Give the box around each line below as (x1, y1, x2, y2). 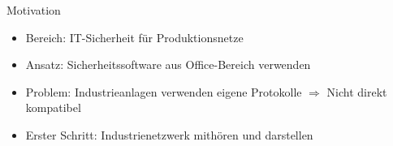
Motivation (6, 2, 61, 18)
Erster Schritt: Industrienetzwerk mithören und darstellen (25, 126, 313, 143)
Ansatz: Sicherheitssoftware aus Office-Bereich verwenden (25, 56, 311, 73)
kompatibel (25, 99, 81, 116)
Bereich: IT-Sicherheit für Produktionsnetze (25, 28, 244, 45)
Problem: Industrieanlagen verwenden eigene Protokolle (25, 83, 302, 100)
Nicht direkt (326, 83, 387, 100)
